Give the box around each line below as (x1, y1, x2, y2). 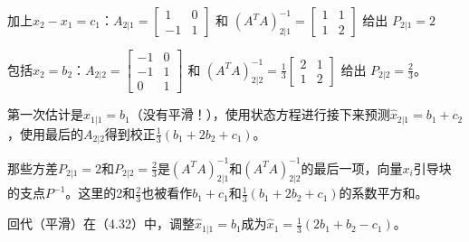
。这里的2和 (65, 183, 136, 202)
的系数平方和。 (339, 183, 428, 202)
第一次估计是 (7, 105, 83, 124)
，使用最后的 (7, 124, 83, 143)
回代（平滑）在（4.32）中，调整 (7, 214, 195, 233)
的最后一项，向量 (301, 158, 403, 177)
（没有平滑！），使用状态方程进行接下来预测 (129, 105, 390, 124)
